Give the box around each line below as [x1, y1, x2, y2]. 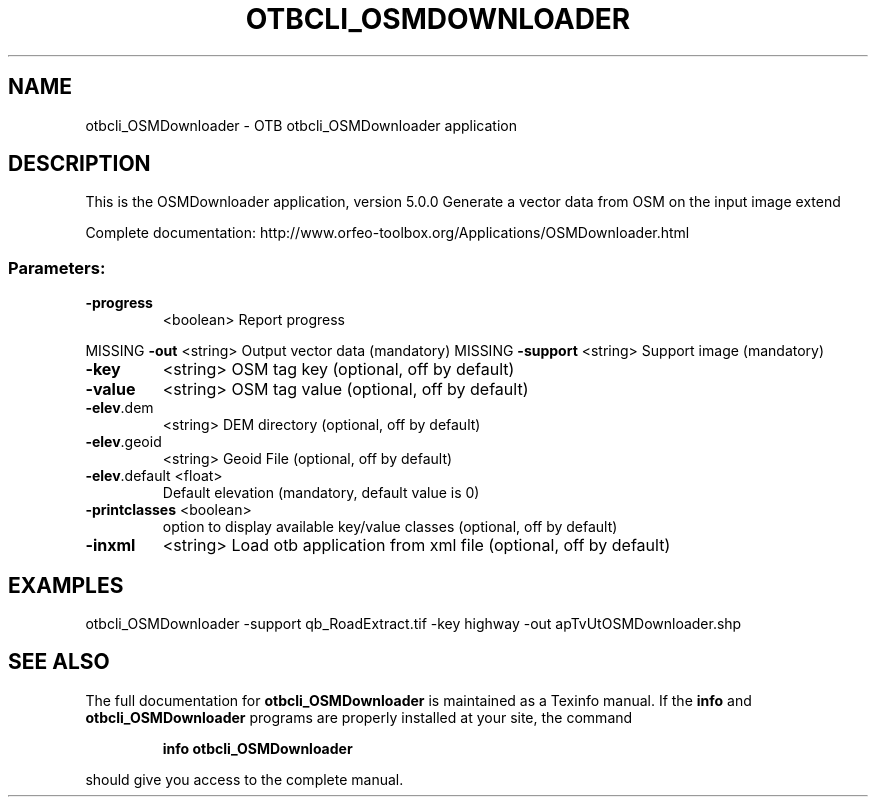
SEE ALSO [8, 649, 110, 675]
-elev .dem [85, 399, 154, 417]
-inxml [85, 535, 136, 556]
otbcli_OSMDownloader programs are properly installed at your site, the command [85, 708, 633, 726]
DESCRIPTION [8, 151, 151, 177]
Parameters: [8, 257, 106, 278]
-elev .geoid [85, 433, 162, 451]
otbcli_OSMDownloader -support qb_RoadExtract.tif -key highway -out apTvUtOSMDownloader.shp [85, 615, 742, 633]
